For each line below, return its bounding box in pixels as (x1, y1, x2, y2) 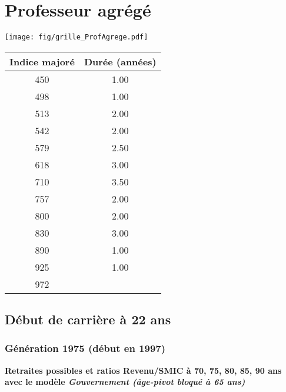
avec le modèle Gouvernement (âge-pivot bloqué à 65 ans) (5, 376, 245, 388)
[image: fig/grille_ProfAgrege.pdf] (5, 33, 148, 42)
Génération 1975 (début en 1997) (5, 341, 166, 356)
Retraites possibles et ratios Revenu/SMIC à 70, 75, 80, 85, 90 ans (5, 364, 282, 376)
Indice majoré (9, 54, 75, 68)
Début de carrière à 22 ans (5, 310, 171, 328)
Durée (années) (84, 54, 157, 68)
